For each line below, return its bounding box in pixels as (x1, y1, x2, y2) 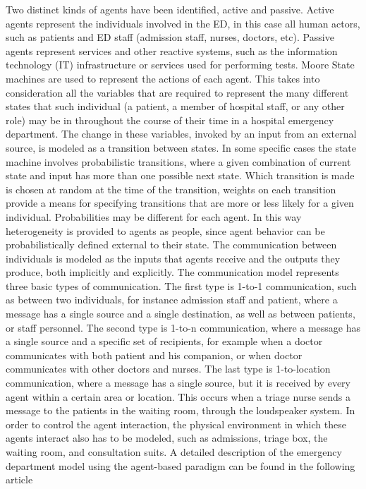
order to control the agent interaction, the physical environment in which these (6, 416, 346, 431)
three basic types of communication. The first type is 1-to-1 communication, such (6, 278, 357, 293)
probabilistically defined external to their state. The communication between (6, 237, 337, 252)
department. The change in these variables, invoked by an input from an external (6, 126, 357, 141)
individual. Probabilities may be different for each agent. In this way (6, 209, 302, 224)
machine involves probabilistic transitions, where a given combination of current (6, 154, 351, 169)
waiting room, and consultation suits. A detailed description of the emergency (6, 445, 342, 459)
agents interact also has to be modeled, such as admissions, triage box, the (6, 430, 328, 445)
